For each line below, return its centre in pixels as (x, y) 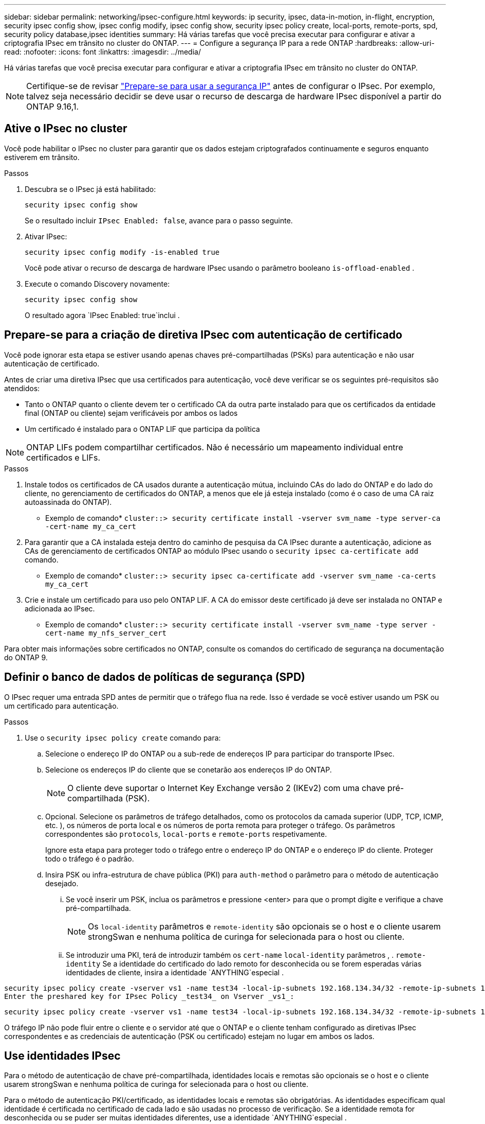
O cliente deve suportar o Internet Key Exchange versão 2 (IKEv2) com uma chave (226, 788)
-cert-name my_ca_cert (91, 526)
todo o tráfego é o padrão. (90, 858)
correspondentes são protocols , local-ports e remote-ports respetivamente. (186, 834)
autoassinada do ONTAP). (68, 502)
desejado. (62, 883)
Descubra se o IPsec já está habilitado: (90, 189)
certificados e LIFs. (63, 457)
